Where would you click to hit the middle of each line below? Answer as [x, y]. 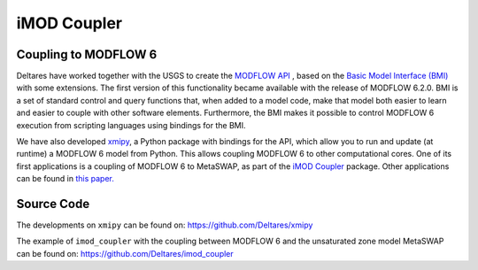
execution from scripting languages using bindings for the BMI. [131, 125]
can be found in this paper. [66, 179]
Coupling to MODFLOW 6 [87, 54]
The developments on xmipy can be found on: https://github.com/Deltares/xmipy [165, 225]
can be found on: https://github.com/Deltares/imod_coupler [125, 253]
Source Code [53, 204]
